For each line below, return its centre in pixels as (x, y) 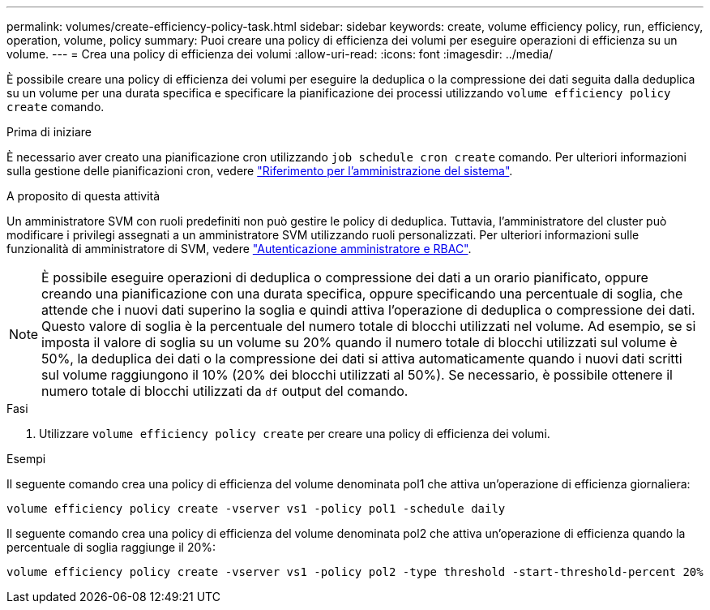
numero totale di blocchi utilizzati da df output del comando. (225, 391)
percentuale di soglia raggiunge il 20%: (111, 547)
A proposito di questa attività (83, 196)
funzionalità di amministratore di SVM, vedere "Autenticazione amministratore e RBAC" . (239, 249)
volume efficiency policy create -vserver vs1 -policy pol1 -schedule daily (256, 509)
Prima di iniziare (49, 132)
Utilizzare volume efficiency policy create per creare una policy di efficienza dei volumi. (295, 434)
